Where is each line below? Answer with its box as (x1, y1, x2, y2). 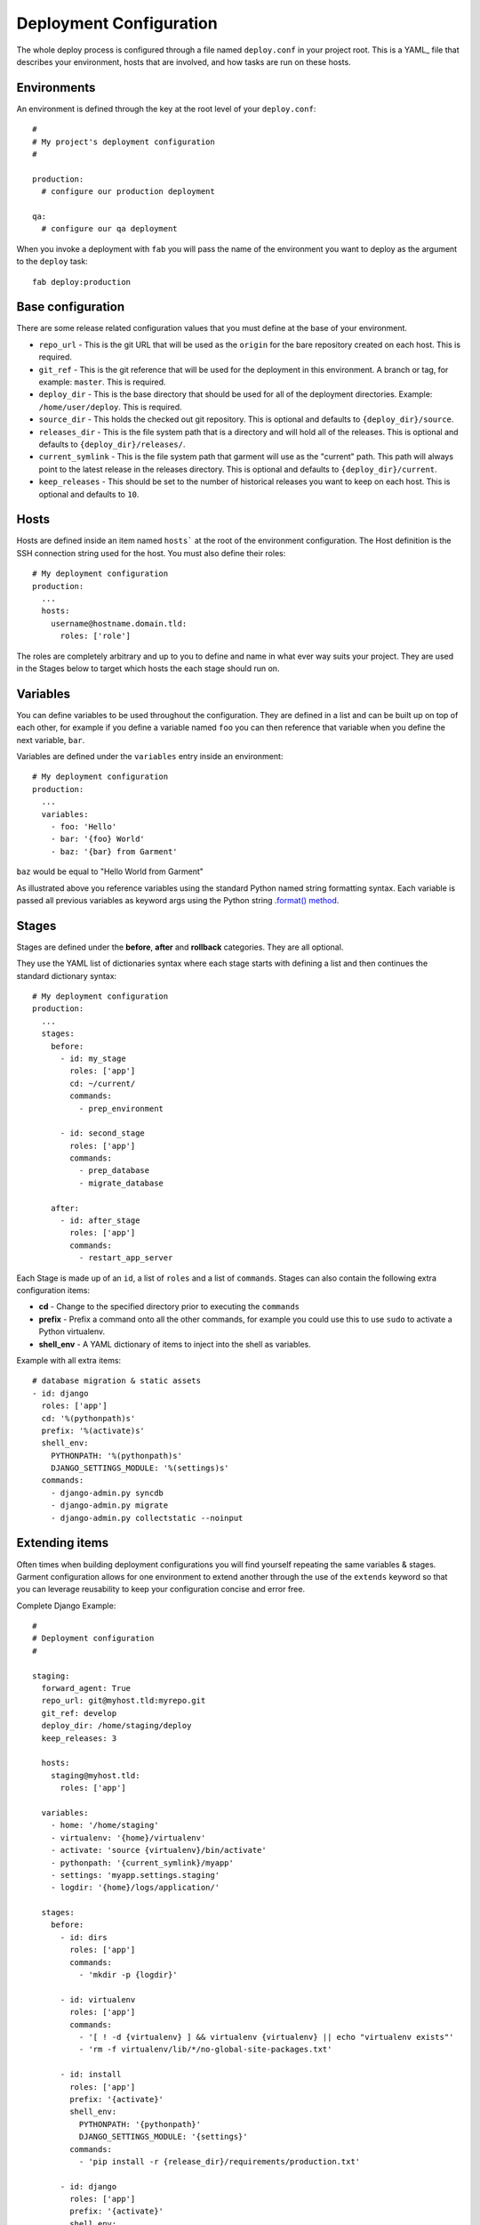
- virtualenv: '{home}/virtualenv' (50, 1833, 206, 1842)
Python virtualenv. (38, 1326, 106, 1337)
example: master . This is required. (38, 376, 166, 387)
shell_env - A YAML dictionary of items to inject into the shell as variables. (38, 1339, 311, 1349)
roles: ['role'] (60, 631, 132, 641)
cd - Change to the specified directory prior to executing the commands (38, 1301, 300, 1312)
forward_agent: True (41, 1683, 132, 1694)
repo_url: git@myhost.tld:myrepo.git (41, 1695, 206, 1706)
